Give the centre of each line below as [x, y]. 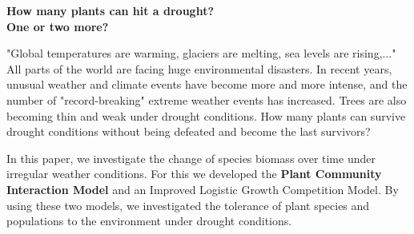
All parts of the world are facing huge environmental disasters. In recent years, [199, 68]
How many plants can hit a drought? [110, 10]
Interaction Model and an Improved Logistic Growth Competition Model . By [203, 189]
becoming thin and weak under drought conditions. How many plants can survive [206, 115]
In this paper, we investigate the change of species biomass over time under [191, 158]
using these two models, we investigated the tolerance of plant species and [188, 205]
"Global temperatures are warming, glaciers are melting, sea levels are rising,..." [201, 53]
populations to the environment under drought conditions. [149, 221]
